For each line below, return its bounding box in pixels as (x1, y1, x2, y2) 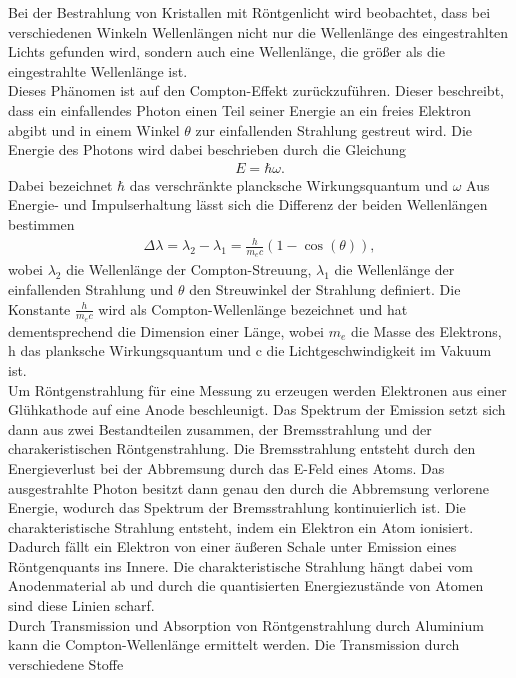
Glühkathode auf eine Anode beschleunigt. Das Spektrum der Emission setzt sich (8, 399, 506, 420)
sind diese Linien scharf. (8, 595, 155, 616)
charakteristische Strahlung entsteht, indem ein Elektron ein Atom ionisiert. (8, 516, 474, 537)
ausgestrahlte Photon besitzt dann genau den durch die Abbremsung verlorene (8, 477, 490, 498)
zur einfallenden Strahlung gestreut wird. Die (195, 119, 473, 140)
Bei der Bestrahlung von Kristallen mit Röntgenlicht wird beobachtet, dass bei (8, 2, 491, 22)
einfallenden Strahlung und (8, 278, 174, 299)
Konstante (8, 298, 71, 319)
